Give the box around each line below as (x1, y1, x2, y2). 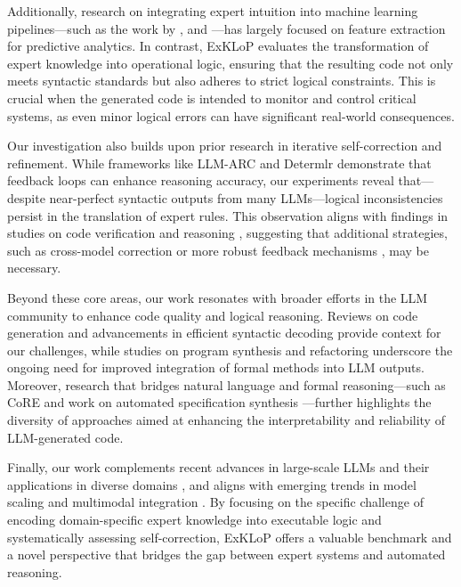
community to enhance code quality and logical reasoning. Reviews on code (7, 306, 418, 324)
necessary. (7, 258, 61, 277)
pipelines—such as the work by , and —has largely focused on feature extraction (7, 19, 446, 37)
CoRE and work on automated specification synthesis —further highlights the (7, 393, 432, 412)
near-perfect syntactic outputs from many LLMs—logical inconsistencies (49, 188, 443, 207)
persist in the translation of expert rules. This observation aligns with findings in (7, 206, 449, 224)
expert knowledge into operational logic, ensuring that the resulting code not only (7, 53, 454, 72)
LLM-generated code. (7, 428, 124, 446)
